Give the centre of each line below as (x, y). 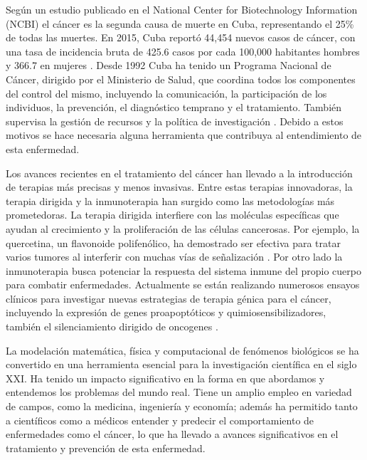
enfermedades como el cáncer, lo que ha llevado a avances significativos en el (172, 434)
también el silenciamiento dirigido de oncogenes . (112, 326)
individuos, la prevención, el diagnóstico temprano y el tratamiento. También (174, 107)
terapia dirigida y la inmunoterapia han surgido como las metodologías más (170, 200)
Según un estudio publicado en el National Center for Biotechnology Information (182, 9)
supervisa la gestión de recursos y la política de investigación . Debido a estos (175, 121)
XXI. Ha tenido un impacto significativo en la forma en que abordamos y (165, 378)
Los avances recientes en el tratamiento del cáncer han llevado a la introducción (179, 173)
